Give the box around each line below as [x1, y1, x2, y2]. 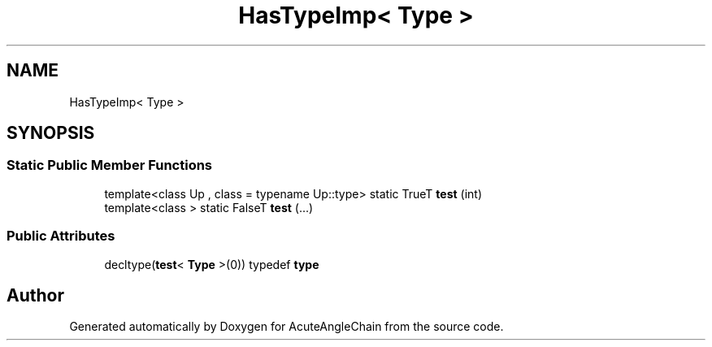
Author [7, 284, 64, 306]
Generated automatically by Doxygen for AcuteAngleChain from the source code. [69, 319, 504, 334]
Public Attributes [7, 228, 115, 245]
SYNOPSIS [7, 123, 95, 144]
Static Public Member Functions [7, 157, 213, 174]
